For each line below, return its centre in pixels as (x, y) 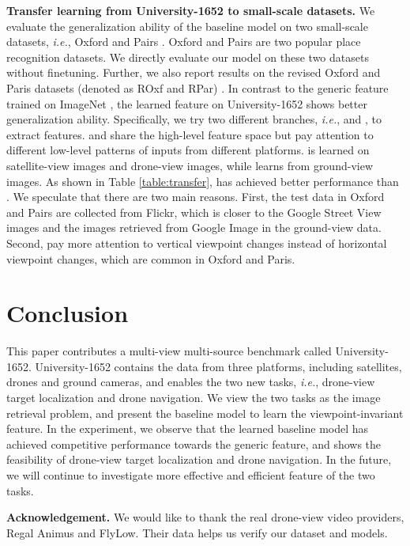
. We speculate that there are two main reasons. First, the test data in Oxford (196, 197)
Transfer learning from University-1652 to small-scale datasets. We (191, 10)
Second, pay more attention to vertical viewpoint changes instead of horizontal (197, 243)
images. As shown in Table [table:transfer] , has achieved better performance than (203, 181)
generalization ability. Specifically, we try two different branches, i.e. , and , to (194, 119)
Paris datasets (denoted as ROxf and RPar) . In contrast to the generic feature (197, 87)
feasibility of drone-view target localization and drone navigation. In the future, (199, 459)
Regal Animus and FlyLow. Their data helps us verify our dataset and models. (197, 532)
